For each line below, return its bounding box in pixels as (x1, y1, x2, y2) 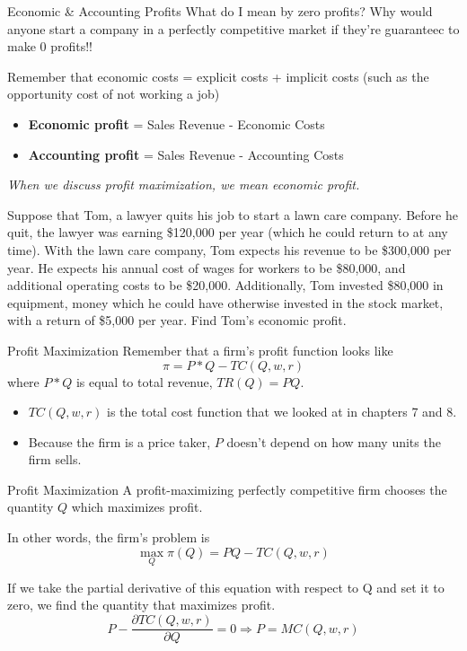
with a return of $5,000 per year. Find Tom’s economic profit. (7, 311, 347, 330)
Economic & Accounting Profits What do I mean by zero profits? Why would (7, 2, 433, 20)
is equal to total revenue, (75, 372, 213, 391)
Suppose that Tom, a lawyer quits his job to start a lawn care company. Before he (7, 205, 458, 224)
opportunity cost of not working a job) (7, 84, 220, 103)
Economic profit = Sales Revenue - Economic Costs (28, 114, 325, 133)
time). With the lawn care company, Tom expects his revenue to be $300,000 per (7, 240, 452, 259)
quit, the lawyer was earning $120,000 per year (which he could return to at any (7, 223, 448, 242)
